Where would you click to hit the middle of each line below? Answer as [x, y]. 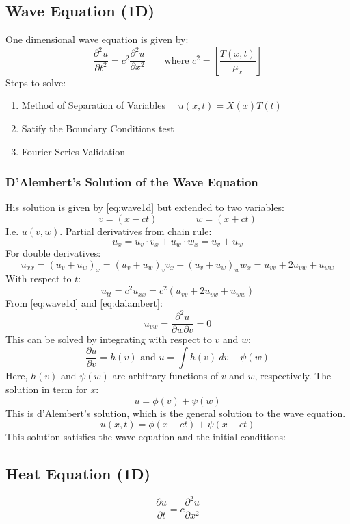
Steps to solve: [36, 82]
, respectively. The [293, 376]
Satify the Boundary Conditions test [98, 128]
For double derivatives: [53, 253]
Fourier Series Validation [73, 151]
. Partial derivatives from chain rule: [136, 230]
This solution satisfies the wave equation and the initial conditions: [146, 437]
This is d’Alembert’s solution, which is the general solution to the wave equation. [176, 413]
